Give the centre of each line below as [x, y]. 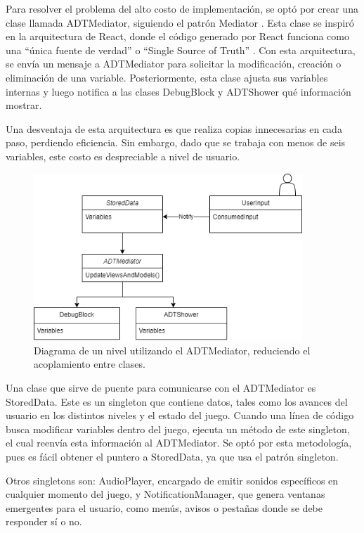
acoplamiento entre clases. [90, 364]
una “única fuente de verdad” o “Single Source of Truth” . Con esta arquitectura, [181, 50]
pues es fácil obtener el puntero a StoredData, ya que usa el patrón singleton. [172, 456]
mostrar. [24, 105]
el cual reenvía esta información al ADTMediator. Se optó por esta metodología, [179, 443]
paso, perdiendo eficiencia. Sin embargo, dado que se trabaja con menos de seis [176, 142]
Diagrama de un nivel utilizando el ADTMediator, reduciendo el [172, 350]
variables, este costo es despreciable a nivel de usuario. [123, 156]
